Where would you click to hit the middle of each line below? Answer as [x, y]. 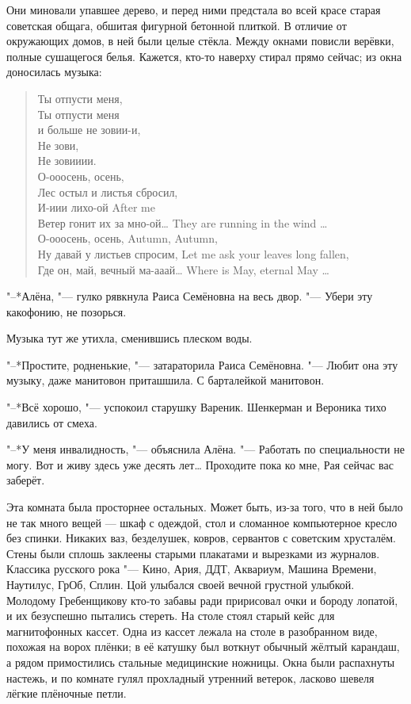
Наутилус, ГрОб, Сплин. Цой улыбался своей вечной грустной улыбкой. [181, 584]
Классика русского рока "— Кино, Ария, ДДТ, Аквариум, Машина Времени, [192, 569]
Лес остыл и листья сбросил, [108, 191]
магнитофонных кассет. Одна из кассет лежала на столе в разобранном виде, [192, 631]
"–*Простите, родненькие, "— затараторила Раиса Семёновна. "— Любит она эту [202, 364]
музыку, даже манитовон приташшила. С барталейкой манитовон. [166, 380]
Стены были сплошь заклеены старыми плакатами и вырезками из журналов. [193, 553]
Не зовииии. [67, 161]
